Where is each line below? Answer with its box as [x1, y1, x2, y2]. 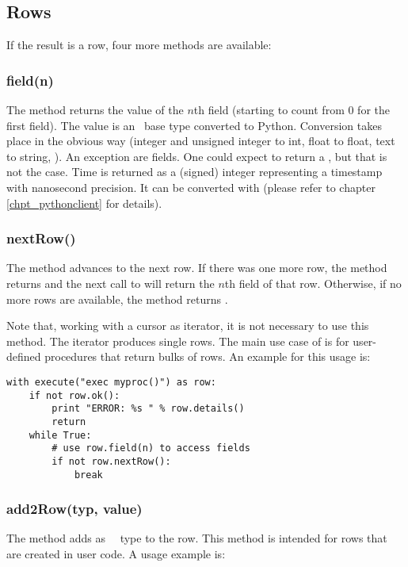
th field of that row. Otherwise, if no [224, 274, 402, 291]
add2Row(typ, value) [6, 499, 143, 519]
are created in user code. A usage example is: [6, 546, 226, 562]
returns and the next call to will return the [6, 274, 215, 291]
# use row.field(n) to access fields [51, 442, 250, 454]
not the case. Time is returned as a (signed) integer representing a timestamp [6, 163, 383, 180]
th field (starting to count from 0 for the [193, 102, 390, 118]
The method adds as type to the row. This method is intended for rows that [6, 530, 387, 546]
